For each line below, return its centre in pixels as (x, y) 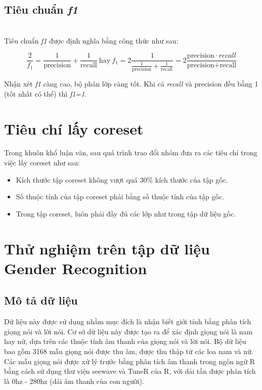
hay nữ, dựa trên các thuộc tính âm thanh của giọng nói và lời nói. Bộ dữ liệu (125, 341)
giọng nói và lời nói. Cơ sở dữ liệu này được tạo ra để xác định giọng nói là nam (128, 331)
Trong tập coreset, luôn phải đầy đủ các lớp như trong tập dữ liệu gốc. (126, 213)
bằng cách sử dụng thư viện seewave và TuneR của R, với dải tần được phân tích (130, 371)
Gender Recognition (76, 268)
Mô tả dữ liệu (41, 300)
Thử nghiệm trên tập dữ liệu (107, 248)
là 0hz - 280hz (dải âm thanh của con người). (74, 381)
